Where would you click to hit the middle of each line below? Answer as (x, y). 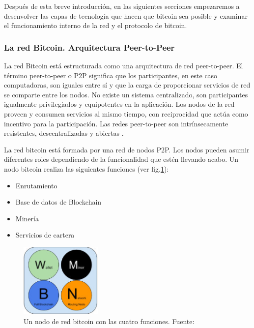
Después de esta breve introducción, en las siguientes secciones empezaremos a (122, 6)
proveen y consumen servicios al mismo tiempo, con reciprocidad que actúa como (126, 113)
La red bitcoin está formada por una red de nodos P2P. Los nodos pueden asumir (127, 149)
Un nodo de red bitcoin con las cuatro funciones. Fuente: (109, 321)
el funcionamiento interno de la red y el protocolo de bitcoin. (96, 25)
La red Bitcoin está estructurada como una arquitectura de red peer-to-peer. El (124, 65)
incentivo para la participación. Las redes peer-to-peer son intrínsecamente (116, 123)
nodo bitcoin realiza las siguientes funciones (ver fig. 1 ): (86, 168)
